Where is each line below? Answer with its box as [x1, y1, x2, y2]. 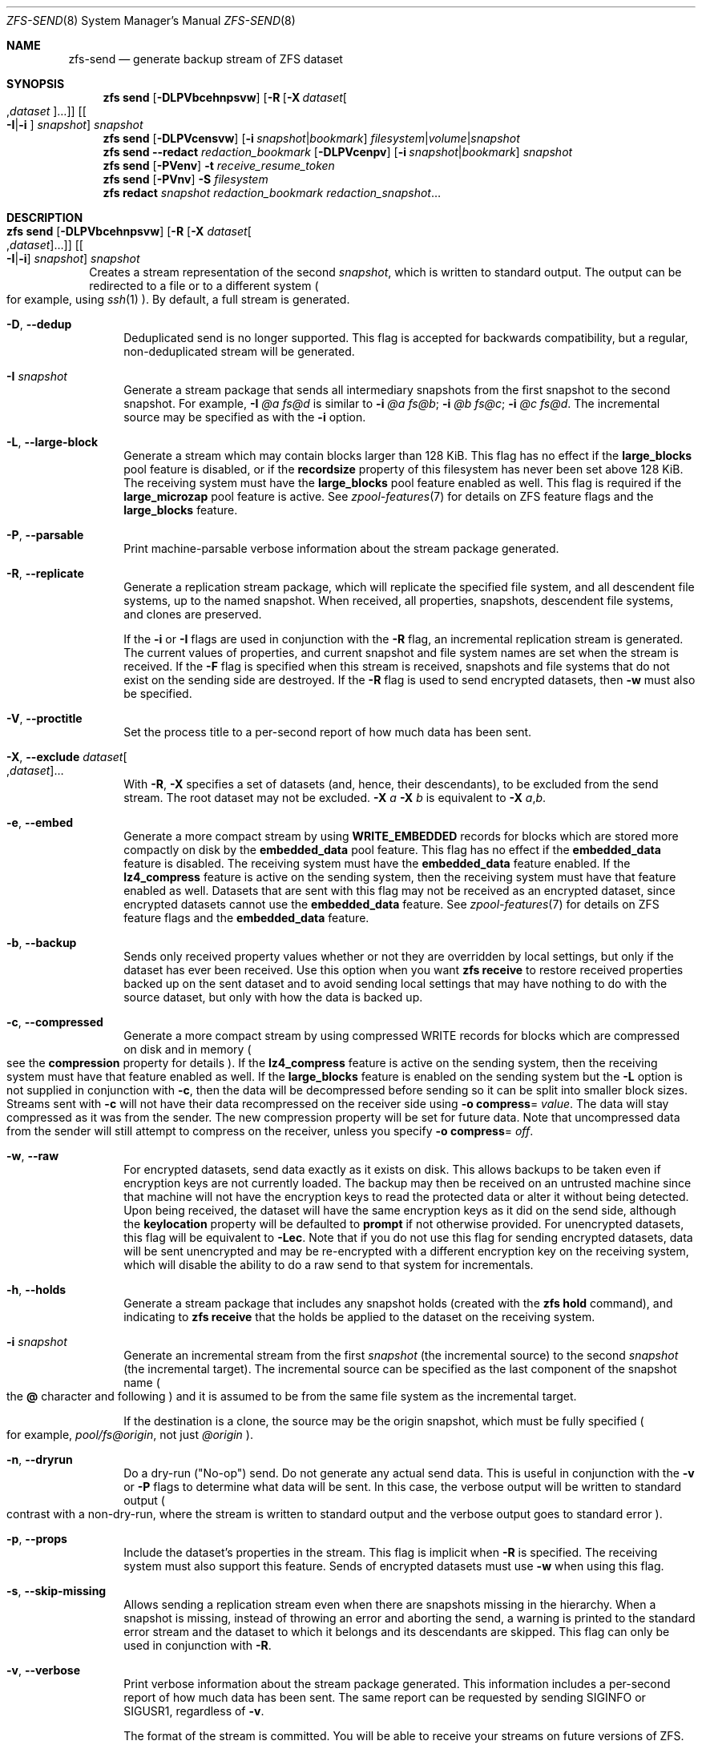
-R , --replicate [6, 566, 84, 580]
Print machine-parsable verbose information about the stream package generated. [123, 542, 559, 555]
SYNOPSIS [6, 77, 65, 91]
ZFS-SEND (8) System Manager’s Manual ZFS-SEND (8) [6, 14, 296, 27]
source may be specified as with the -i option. [123, 410, 366, 424]
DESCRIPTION [6, 211, 83, 224]
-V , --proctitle [6, 711, 83, 725]
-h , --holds [6, 1283, 67, 1296]
